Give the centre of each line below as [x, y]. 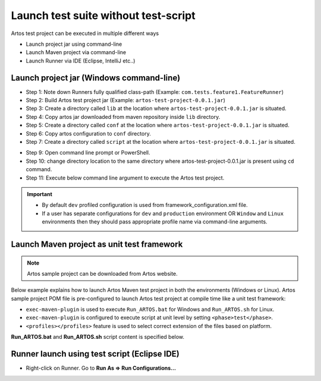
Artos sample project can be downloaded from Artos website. [102, 273]
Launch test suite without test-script [103, 15]
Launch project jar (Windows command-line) [96, 78]
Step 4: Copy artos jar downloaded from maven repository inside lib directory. [123, 116]
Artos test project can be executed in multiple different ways [85, 33]
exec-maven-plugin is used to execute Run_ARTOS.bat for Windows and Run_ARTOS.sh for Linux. [150, 310]
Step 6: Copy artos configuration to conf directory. [89, 133]
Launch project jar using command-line [74, 44]
